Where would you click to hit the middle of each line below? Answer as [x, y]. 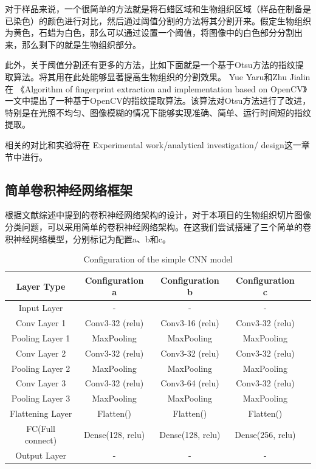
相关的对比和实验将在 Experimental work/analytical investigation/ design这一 [153, 144]
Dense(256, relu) [265, 434]
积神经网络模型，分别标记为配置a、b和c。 [88, 238]
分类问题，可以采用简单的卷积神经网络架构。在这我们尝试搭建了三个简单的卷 [158, 226]
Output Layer [41, 455]
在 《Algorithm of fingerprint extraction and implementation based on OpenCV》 [156, 88]
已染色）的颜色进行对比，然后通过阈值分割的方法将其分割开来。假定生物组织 [158, 20]
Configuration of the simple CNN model [158, 259]
